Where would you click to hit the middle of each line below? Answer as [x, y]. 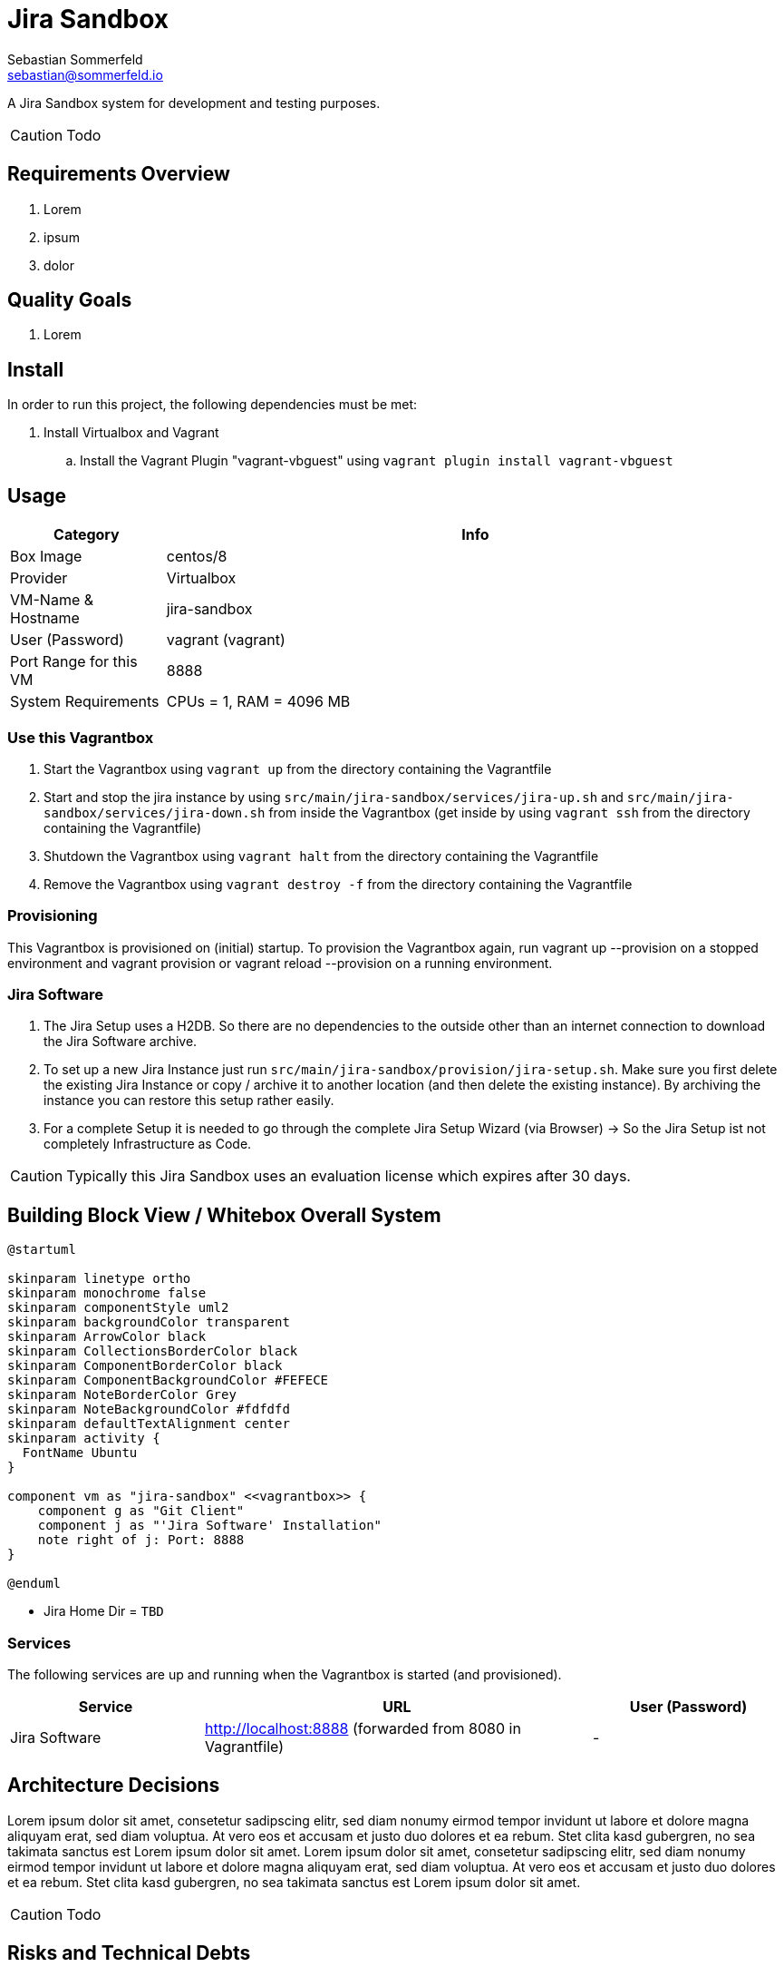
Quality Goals [70, 300]
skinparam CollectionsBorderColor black [153, 1351]
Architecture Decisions [114, 1786]
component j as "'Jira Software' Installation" [210, 1526]
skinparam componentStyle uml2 [118, 1308]
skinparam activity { [84, 1439]
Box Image [46, 557]
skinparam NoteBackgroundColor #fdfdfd [149, 1409]
